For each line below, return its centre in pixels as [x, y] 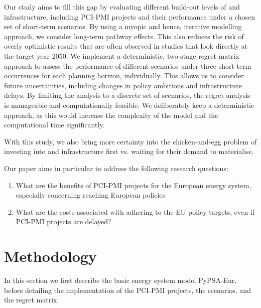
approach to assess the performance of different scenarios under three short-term [128, 65]
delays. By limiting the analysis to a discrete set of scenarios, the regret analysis [127, 95]
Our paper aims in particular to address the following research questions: [116, 168]
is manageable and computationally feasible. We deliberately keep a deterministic [129, 105]
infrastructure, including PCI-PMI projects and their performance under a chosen [129, 16]
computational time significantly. [54, 125]
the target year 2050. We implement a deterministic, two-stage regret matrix [122, 55]
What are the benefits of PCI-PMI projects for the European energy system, [134, 185]
